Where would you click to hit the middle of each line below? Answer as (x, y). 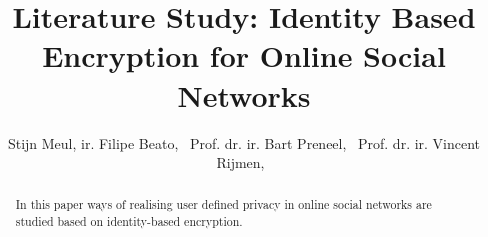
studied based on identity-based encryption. (129, 221)
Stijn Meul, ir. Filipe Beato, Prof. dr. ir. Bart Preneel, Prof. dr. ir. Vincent (244, 142)
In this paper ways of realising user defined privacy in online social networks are (223, 204)
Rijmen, (240, 162)
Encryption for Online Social (244, 55)
